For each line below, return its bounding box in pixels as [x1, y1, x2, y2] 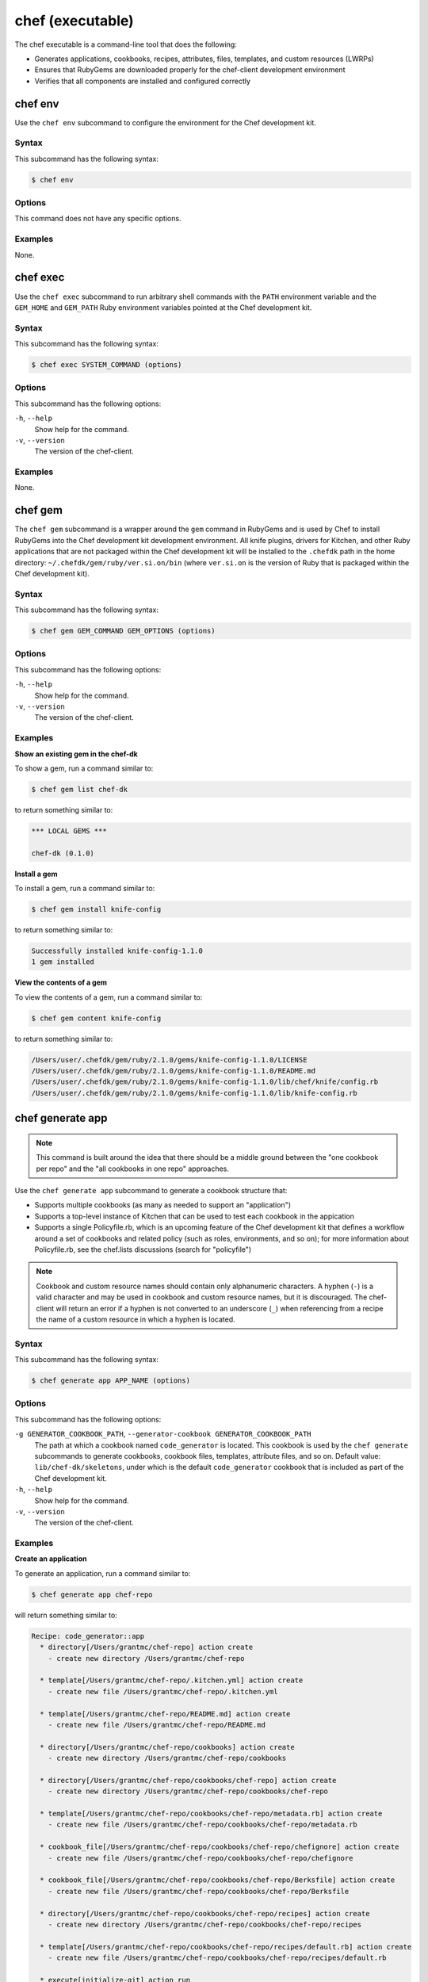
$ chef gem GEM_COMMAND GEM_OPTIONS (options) [31, 626, 216, 636]
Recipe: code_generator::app [31, 1632, 145, 1640]
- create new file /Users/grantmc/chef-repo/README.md [48, 1720, 266, 1729]
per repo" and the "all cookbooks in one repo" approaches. [36, 1164, 229, 1173]
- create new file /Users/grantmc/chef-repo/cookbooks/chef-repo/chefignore [48, 1854, 353, 1862]
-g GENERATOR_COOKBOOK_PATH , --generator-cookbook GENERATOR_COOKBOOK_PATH [14, 1429, 312, 1439]
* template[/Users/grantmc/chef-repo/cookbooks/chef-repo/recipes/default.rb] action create [40, 1942, 412, 1951]
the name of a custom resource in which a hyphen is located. [36, 1314, 235, 1324]
